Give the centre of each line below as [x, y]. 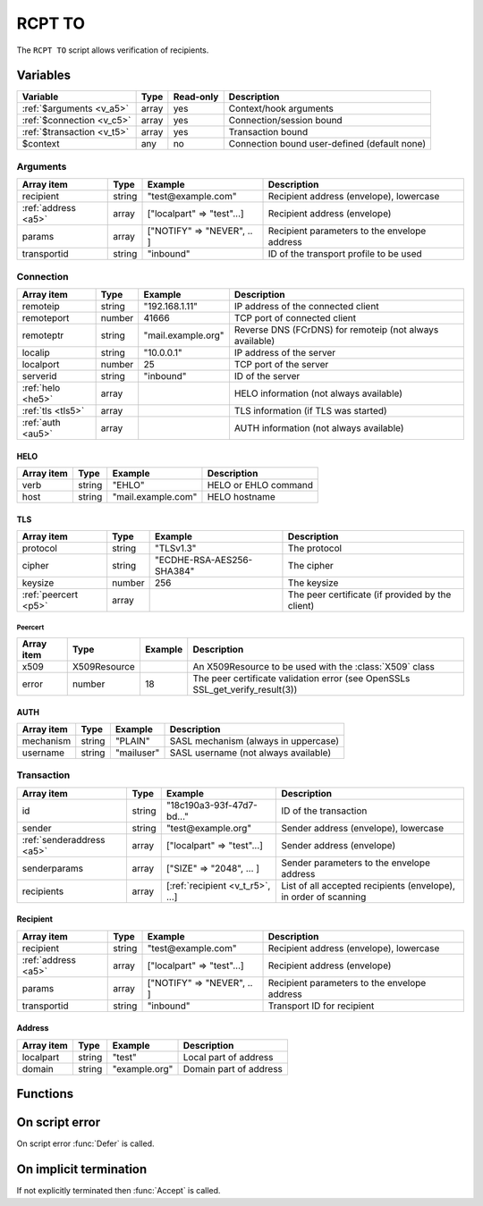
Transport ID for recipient [321, 1006]
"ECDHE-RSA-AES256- [203, 560]
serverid [39, 375]
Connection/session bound [286, 121]
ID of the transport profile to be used [345, 254]
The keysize [313, 583]
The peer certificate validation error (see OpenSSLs [301, 678]
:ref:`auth [42, 422]
